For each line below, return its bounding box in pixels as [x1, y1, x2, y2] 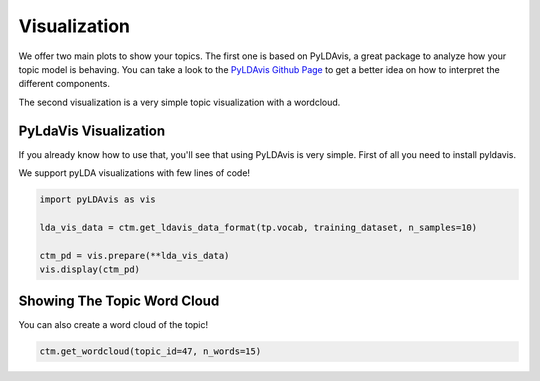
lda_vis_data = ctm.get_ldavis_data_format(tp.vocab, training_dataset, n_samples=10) [39, 221, 478, 233]
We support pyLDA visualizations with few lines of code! [18, 167, 250, 179]
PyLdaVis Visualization [18, 122, 165, 139]
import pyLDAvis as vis [39, 194, 157, 205]
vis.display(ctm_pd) [39, 263, 140, 275]
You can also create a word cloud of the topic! [18, 319, 209, 331]
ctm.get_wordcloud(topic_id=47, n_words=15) [39, 346, 262, 357]
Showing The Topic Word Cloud [18, 293, 220, 310]
